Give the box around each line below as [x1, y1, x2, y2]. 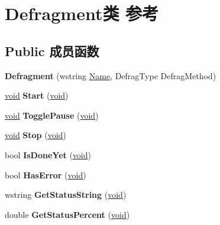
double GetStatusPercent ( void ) [5, 208, 130, 220]
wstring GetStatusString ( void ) [5, 188, 127, 201]
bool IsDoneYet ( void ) [5, 148, 92, 161]
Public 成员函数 [5, 41, 99, 60]
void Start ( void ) [5, 89, 69, 102]
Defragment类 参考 [5, 1, 159, 25]
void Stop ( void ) [5, 129, 66, 141]
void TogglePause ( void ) [5, 109, 99, 121]
